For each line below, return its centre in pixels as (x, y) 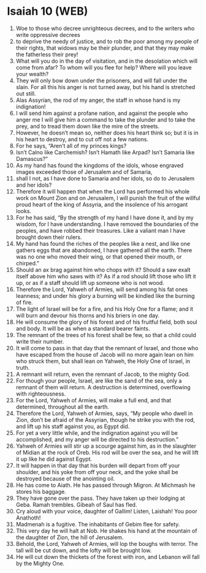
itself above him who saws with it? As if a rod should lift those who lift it (106, 276)
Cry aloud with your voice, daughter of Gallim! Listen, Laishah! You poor (107, 511)
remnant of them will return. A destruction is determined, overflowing (103, 387)
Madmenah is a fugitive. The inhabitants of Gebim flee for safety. (98, 524)
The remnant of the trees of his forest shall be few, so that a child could (106, 335)
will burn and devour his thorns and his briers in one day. (88, 315)
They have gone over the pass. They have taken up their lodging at (101, 498)
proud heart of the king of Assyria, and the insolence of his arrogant (102, 205)
